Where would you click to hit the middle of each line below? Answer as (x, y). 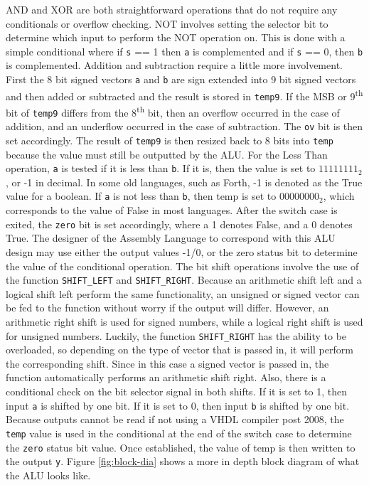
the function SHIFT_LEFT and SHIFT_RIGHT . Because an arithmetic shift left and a (184, 280)
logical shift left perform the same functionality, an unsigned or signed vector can (183, 293)
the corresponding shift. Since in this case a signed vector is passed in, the (167, 363)
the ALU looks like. (48, 475)
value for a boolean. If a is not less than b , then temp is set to (141, 196)
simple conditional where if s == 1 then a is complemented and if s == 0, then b (184, 51)
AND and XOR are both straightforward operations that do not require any (172, 9)
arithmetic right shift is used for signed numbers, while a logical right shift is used (184, 321)
